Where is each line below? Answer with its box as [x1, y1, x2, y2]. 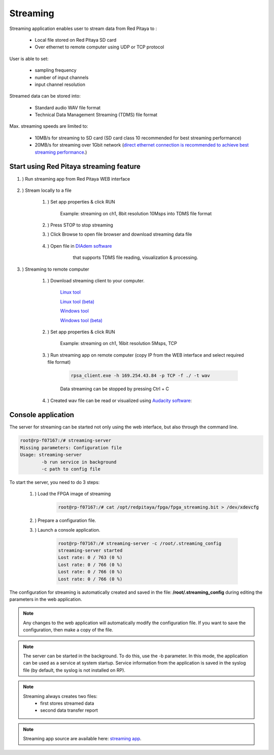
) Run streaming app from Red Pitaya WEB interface [22, 176, 130, 182]
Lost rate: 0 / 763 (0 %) [58, 555, 123, 561]
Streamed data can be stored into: [9, 93, 81, 99]
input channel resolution [35, 81, 86, 88]
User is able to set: [9, 55, 49, 62]
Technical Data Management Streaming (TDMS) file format [35, 112, 157, 118]
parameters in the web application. [9, 596, 82, 602]
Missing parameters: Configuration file [20, 445, 122, 450]
